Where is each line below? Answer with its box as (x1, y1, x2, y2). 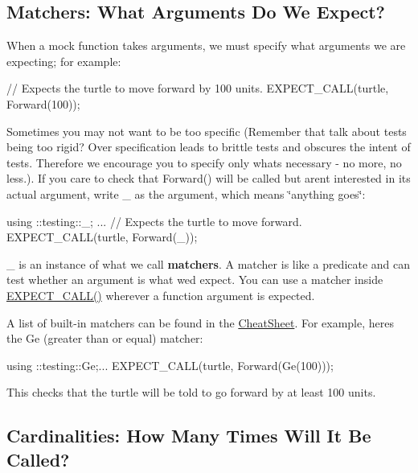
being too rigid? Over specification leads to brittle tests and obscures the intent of (6, 138, 411, 155)
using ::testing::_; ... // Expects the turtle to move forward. (6, 212, 302, 229)
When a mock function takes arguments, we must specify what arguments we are (6, 37, 406, 54)
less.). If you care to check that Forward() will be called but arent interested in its (6, 170, 411, 187)
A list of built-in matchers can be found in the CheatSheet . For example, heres (6, 314, 394, 331)
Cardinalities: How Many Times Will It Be (6, 423, 371, 448)
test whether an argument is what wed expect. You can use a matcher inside (6, 271, 383, 288)
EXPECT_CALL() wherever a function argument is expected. (6, 286, 315, 303)
